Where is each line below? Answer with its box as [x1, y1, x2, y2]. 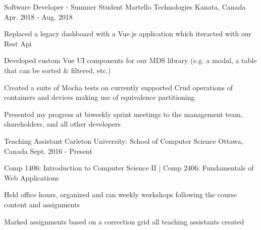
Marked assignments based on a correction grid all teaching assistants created [4, 216, 244, 226]
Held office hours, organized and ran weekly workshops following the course [4, 189, 237, 200]
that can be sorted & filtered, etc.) [4, 65, 111, 75]
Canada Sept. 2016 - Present [4, 145, 92, 156]
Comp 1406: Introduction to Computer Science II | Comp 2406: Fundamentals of [4, 162, 254, 173]
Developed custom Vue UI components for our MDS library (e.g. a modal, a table [4, 55, 257, 66]
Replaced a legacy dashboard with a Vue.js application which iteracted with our [4, 28, 252, 39]
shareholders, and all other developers [4, 119, 121, 129]
